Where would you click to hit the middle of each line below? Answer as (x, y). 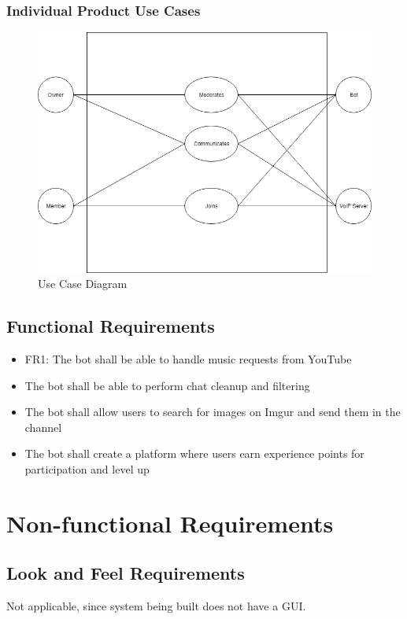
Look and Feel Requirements (126, 573)
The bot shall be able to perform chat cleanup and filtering (167, 385)
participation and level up (87, 469)
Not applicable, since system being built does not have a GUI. (156, 606)
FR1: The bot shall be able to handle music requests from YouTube (188, 359)
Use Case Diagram (83, 284)
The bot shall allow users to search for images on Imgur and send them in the (213, 412)
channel (43, 427)
